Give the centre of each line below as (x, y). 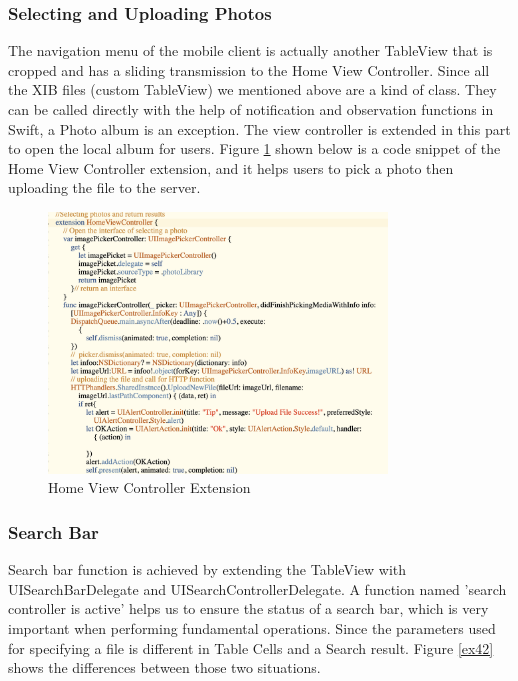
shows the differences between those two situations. (164, 667)
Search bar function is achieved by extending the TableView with (207, 569)
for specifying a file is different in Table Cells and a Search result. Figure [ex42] (251, 647)
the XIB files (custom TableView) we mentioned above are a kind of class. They (252, 89)
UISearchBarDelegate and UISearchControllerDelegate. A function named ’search (257, 588)
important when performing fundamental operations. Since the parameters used (252, 627)
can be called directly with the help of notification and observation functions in (251, 109)
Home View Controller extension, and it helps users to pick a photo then (231, 167)
